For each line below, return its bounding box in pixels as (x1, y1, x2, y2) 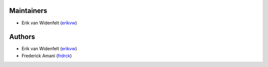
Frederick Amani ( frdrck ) (21, 53, 72, 59)
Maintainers (9, 6, 48, 15)
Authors (9, 33, 35, 41)
